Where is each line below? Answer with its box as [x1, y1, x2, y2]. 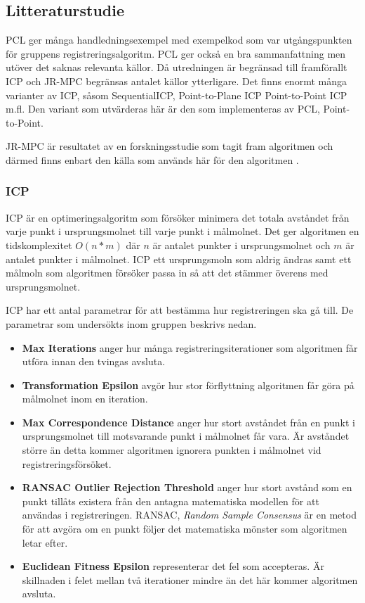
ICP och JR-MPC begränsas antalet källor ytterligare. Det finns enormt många [6, 73, 347, 88]
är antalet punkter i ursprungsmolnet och [152, 237, 331, 252]
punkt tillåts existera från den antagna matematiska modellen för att [22, 493, 319, 508]
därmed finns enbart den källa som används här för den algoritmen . [6, 152, 299, 167]
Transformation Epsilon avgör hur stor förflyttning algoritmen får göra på [22, 377, 354, 392]
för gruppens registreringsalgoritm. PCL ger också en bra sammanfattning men [6, 46, 346, 61]
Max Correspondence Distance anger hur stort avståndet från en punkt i [22, 414, 355, 429]
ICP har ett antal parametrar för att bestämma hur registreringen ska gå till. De [6, 303, 354, 317]
